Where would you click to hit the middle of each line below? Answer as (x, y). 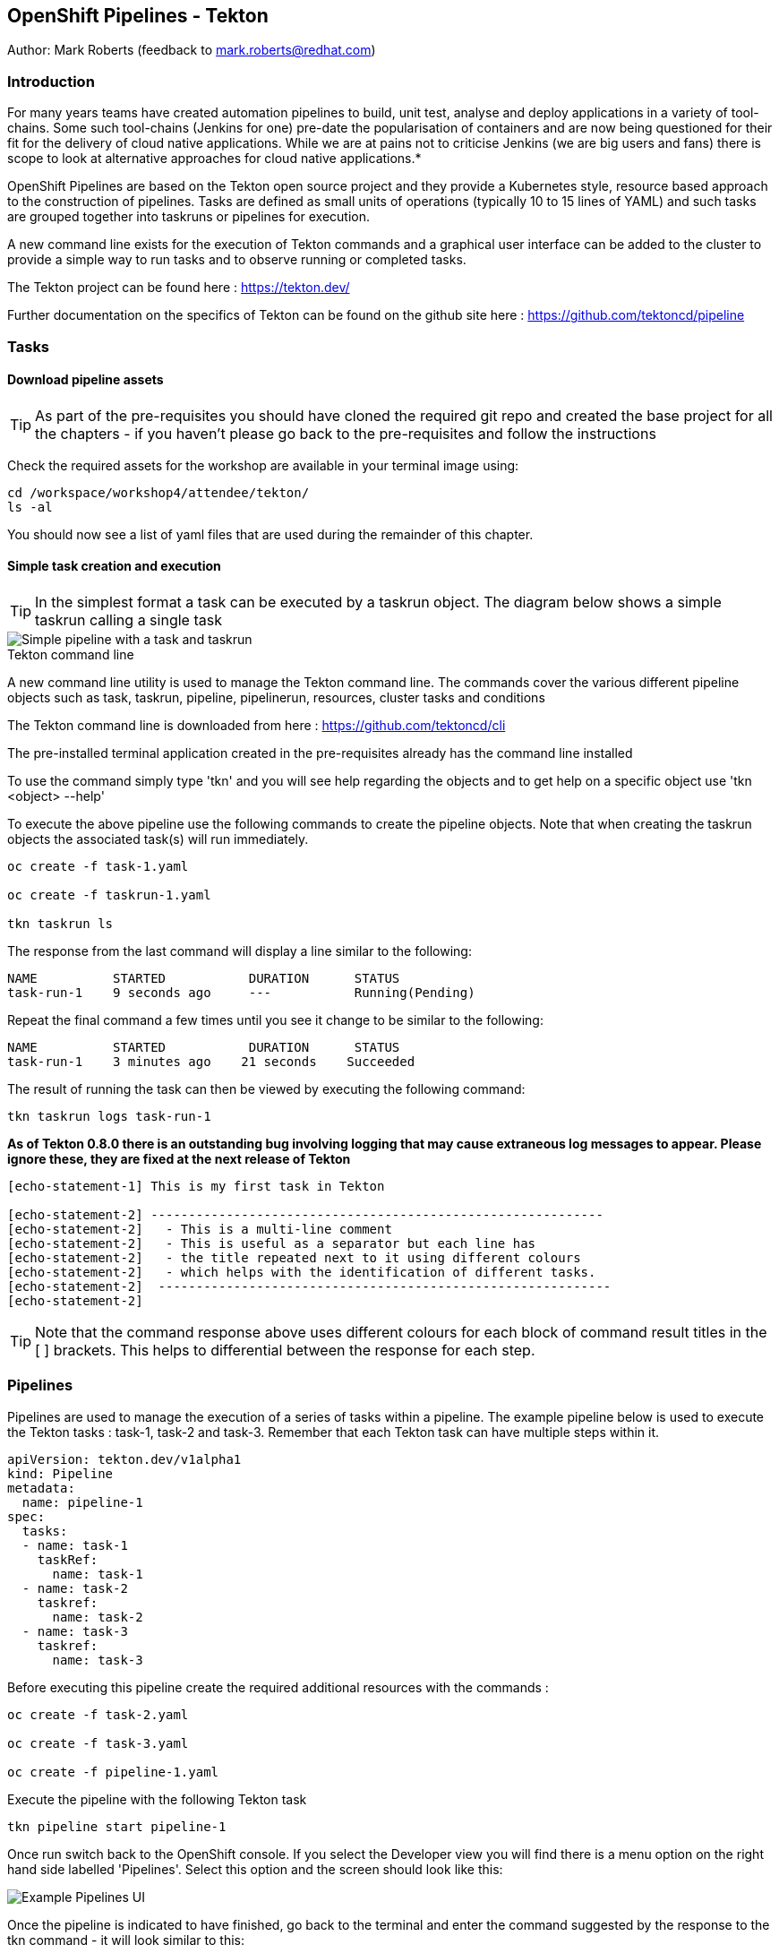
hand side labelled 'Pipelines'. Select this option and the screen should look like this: (255, 1869)
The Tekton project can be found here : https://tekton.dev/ (179, 288)
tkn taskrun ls (60, 923)
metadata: (41, 1488)
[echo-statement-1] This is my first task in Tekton (196, 1186)
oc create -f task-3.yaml (98, 1743)
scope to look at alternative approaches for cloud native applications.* (214, 159)
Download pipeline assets (86, 380)
